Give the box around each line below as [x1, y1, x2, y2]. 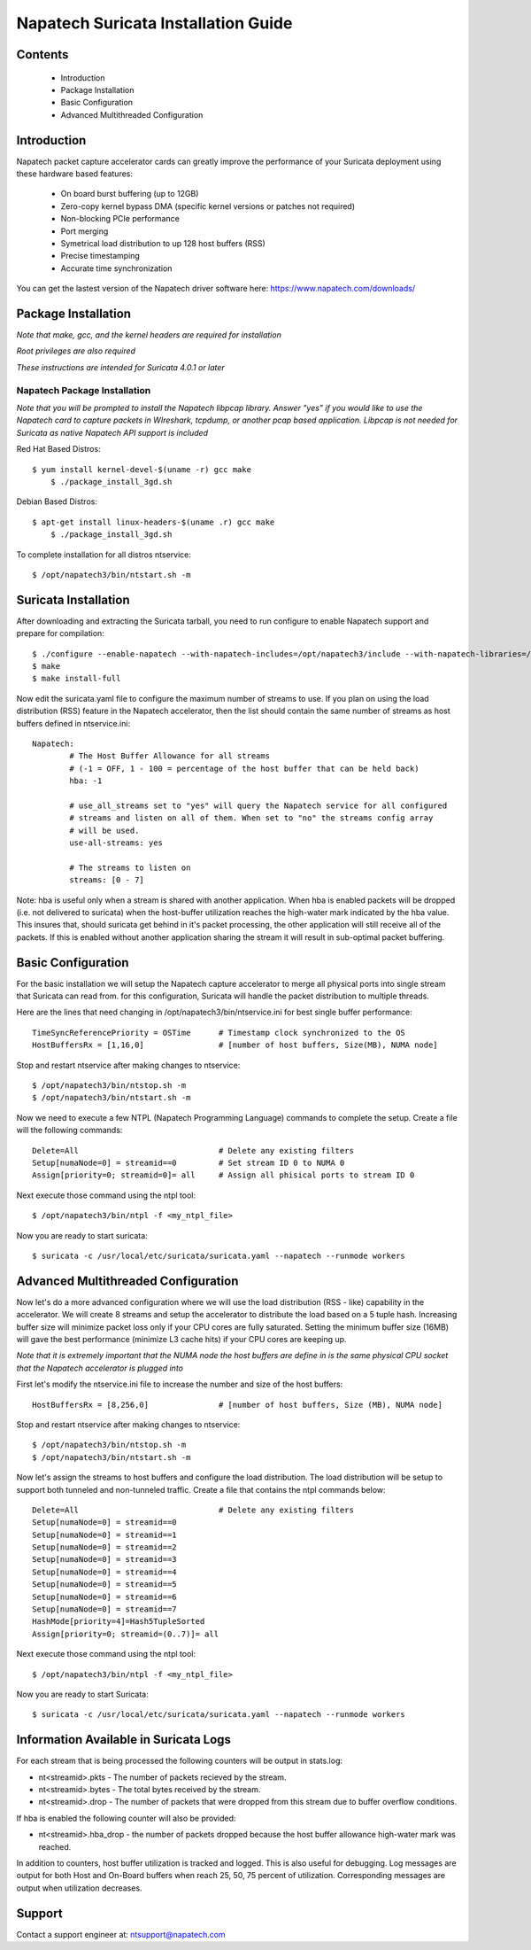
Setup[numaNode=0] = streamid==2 [32, 1542, 177, 1552]
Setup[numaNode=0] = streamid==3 [32, 1555, 177, 1565]
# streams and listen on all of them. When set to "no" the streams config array [69, 813, 434, 823]
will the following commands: [16, 1125, 123, 1136]
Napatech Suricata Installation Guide [16, 13, 293, 33]
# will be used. [69, 825, 140, 835]
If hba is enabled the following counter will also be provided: [16, 1813, 236, 1823]
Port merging [60, 226, 109, 237]
